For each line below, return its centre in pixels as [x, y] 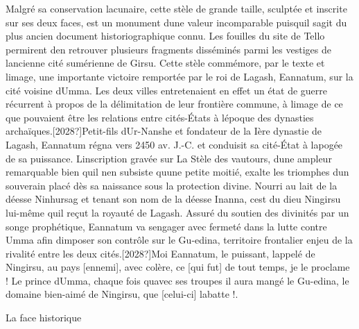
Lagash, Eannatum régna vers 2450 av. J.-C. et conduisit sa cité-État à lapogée [174, 144]
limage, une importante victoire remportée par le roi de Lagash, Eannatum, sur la [179, 76]
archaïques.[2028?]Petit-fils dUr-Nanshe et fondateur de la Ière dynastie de [164, 131]
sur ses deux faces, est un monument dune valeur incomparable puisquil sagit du [176, 22]
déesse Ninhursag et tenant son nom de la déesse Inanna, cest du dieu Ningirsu [173, 199]
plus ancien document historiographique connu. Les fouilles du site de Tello [165, 36]
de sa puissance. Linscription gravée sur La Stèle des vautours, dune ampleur [169, 158]
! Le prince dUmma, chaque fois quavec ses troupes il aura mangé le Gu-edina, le [177, 280]
